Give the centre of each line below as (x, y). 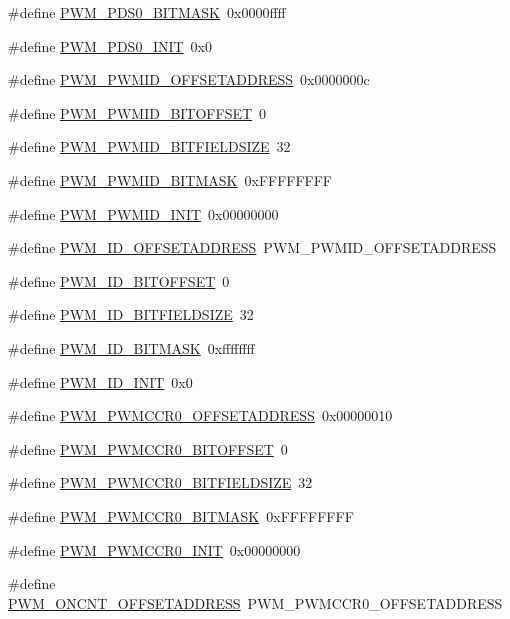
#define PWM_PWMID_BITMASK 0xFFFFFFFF (170, 179)
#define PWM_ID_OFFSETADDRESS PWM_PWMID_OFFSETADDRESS (252, 247)
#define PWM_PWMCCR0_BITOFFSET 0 (148, 448)
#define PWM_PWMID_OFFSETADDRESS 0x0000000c (189, 79)
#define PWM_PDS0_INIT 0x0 (110, 45)
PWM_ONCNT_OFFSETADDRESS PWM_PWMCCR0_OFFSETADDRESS (255, 602)
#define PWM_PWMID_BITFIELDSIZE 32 (149, 146)
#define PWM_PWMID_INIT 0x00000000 (143, 213)
